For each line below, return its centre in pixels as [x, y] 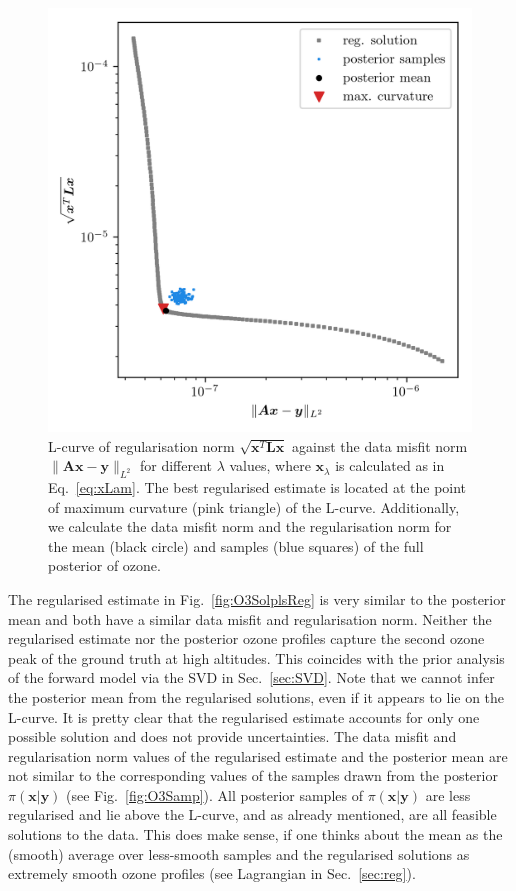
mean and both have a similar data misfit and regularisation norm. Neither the [250, 618]
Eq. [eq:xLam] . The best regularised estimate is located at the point [257, 486]
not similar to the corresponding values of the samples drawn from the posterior [253, 775]
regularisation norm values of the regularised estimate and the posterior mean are [258, 755]
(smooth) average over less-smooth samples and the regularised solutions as [239, 853]
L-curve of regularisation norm [141, 445]
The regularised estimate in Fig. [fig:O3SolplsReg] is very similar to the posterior [257, 598]
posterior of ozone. [104, 565]
